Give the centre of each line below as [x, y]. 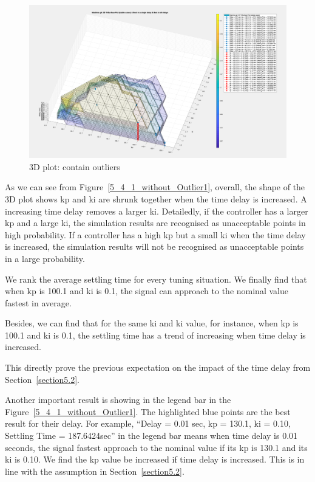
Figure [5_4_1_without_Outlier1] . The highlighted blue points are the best [148, 411]
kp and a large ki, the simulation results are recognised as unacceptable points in [155, 223]
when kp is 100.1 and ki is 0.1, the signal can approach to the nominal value [147, 291]
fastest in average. [38, 302]
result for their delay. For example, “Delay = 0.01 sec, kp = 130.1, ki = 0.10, [148, 423]
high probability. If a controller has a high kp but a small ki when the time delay [155, 234]
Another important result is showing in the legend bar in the [118, 400]
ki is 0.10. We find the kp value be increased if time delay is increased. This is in [155, 459]
